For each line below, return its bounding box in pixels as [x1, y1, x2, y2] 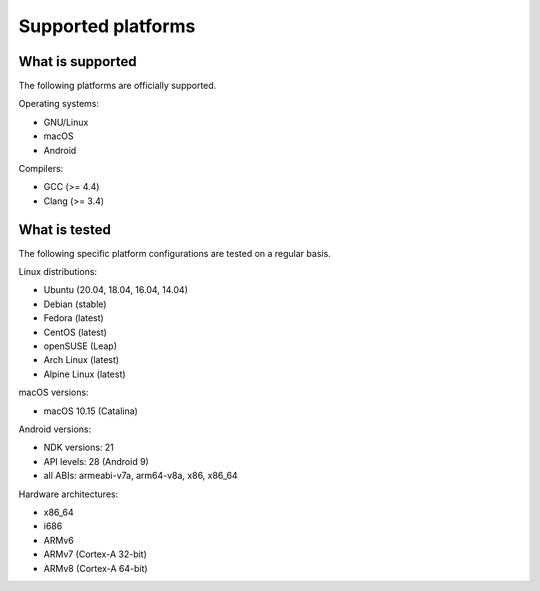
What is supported [18, 53, 137, 70]
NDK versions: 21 [43, 441, 115, 454]
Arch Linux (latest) [43, 354, 120, 366]
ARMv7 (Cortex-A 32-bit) [43, 548, 147, 560]
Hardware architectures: [18, 488, 119, 500]
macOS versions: [18, 386, 89, 399]
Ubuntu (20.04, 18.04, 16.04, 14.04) [43, 284, 189, 296]
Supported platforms [18, 15, 196, 37]
